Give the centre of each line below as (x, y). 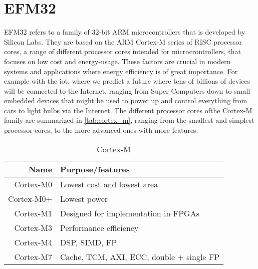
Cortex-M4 (33, 242)
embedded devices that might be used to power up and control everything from (126, 100)
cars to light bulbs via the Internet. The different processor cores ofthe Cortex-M (128, 110)
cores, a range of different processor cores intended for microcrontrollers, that (122, 51)
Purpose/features (95, 169)
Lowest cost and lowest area (109, 184)
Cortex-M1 (33, 213)
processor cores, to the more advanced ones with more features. (101, 130)
